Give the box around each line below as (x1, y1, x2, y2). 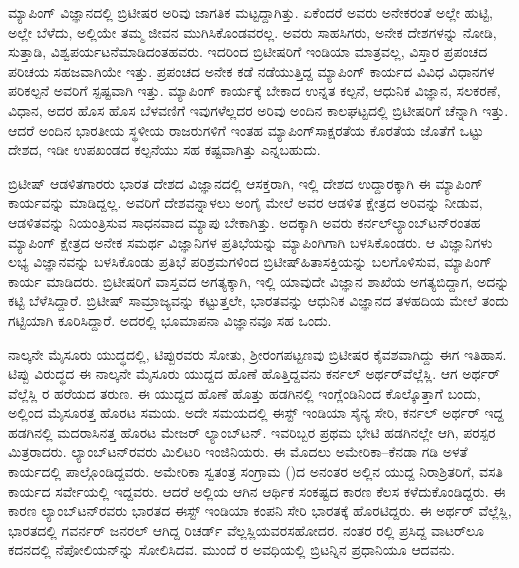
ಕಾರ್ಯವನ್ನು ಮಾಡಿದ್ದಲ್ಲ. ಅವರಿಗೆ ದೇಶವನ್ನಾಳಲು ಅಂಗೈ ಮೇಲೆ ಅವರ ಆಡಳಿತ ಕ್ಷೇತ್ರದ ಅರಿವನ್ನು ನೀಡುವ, (8, 192, 483, 213)
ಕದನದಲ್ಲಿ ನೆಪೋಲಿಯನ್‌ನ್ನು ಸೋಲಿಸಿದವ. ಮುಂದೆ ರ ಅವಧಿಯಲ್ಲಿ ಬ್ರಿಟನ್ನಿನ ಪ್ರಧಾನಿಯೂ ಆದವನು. (8, 539, 455, 560)
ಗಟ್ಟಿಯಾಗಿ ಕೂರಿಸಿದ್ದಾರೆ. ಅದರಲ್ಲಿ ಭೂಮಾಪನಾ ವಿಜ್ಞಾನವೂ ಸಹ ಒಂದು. (8, 309, 332, 330)
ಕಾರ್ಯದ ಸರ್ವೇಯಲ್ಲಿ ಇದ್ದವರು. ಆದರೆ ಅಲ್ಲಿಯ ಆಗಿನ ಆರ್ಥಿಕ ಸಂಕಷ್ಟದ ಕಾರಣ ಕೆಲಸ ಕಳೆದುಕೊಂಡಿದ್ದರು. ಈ (8, 480, 506, 501)
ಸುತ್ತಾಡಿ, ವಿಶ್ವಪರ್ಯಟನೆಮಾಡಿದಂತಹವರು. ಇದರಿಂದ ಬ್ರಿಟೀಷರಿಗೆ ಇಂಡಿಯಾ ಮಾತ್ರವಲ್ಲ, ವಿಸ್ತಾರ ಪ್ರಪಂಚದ (8, 41, 488, 62)
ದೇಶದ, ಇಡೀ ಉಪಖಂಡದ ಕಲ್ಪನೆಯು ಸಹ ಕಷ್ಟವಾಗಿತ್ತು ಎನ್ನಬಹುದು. (8, 139, 321, 160)
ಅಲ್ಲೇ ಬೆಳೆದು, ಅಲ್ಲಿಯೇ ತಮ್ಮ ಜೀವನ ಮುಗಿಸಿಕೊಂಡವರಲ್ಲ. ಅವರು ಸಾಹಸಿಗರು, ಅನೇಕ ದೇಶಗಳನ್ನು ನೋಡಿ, (8, 21, 497, 42)
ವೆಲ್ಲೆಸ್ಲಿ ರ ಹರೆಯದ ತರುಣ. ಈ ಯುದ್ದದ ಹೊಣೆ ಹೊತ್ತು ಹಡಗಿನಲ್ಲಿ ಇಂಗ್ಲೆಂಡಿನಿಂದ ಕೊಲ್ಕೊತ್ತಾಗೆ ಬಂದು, (8, 382, 481, 403)
